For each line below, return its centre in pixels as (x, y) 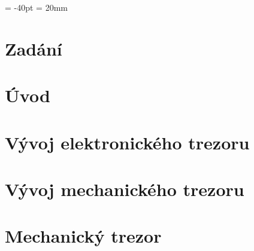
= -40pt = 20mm (36, 7)
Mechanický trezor (83, 236)
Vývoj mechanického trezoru (125, 189)
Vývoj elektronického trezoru (127, 142)
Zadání (34, 48)
